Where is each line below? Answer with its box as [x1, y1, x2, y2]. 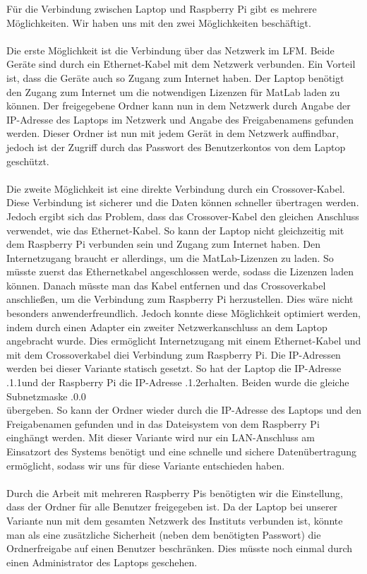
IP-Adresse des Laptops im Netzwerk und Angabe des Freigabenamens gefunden [6, 112, 354, 126]
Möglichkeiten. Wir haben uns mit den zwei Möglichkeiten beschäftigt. [6, 15, 311, 30]
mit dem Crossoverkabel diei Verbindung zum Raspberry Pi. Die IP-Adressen [6, 347, 341, 361]
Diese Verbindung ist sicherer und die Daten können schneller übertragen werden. [6, 195, 359, 210]
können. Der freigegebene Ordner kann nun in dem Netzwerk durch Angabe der [6, 98, 351, 113]
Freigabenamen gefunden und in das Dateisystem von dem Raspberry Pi [6, 416, 320, 431]
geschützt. [6, 153, 49, 168]
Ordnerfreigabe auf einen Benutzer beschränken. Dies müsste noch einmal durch [6, 541, 353, 556]
